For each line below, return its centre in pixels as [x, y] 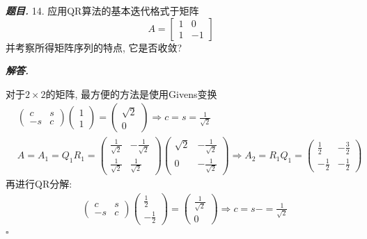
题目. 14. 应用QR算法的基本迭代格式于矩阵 [102, 10]
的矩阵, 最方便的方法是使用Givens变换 [131, 93]
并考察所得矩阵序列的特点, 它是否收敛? [94, 47]
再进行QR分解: [39, 183]
